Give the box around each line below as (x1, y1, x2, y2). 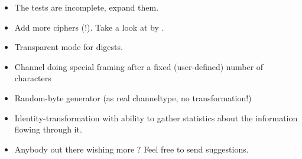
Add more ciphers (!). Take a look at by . (14, 21, 164, 33)
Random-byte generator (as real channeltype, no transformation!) (14, 91, 252, 104)
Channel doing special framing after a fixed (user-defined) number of (14, 60, 264, 72)
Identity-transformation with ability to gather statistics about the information (14, 111, 298, 124)
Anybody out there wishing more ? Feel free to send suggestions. (14, 143, 249, 155)
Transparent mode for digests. (14, 41, 123, 53)
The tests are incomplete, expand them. (14, 1, 159, 13)
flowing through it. (14, 123, 82, 135)
